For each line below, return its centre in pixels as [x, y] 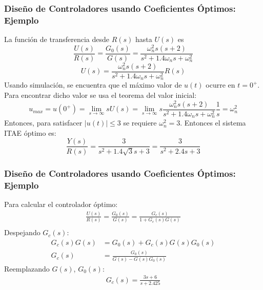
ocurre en [220, 85]
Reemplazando [27, 268]
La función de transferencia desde [57, 39]
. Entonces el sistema [213, 123]
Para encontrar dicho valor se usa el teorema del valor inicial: [100, 95]
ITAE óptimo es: [30, 132]
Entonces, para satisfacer [43, 123]
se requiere [140, 123]
